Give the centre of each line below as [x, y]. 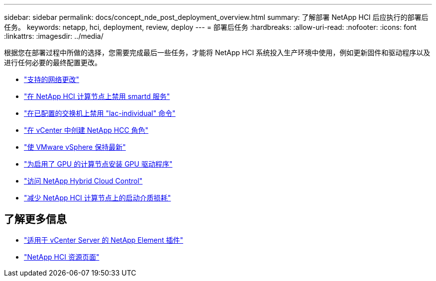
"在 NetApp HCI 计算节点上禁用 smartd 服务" [97, 96]
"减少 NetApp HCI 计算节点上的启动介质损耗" [98, 198]
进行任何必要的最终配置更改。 [53, 62]
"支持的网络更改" [52, 79]
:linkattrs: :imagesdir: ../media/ [54, 36]
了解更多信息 [35, 219]
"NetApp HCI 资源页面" [62, 257]
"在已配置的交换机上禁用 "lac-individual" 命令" [100, 113]
